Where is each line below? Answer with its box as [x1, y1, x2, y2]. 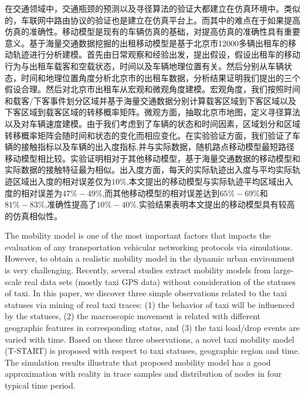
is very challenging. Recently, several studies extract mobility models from [5, 264, 271, 276]
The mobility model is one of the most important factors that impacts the [5, 229, 271, 242]
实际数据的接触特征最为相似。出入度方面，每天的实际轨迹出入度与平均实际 [5, 163, 292, 176]
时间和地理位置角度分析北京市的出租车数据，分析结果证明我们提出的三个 [21, 71, 300, 83]
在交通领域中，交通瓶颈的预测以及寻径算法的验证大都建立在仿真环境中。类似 [5, 2, 300, 14]
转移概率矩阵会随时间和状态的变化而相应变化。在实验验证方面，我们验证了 [5, 129, 292, 141]
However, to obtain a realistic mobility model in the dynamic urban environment [5, 252, 295, 265]
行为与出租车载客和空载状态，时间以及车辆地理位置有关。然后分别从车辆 [5, 59, 284, 72]
